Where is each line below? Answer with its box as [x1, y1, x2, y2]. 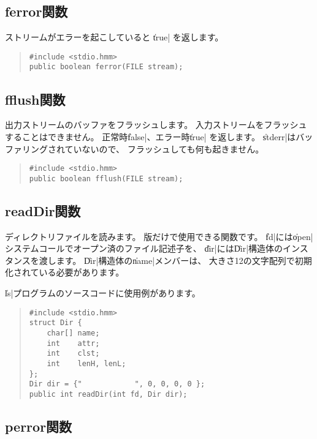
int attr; [47, 339, 100, 348]
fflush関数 [5, 89, 66, 108]
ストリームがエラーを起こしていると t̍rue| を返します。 [5, 31, 224, 43]
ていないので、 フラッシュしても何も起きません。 [64, 142, 264, 155]
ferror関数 [5, 2, 68, 21]
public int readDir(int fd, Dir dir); [29, 389, 188, 399]
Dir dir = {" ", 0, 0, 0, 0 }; [29, 380, 205, 389]
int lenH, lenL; [47, 359, 126, 368]
